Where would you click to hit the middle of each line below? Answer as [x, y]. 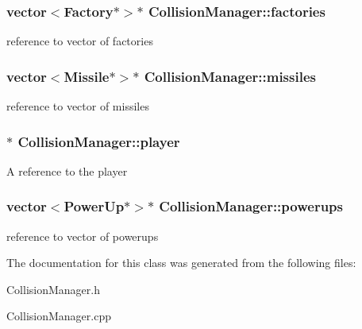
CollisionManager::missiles [230, 76]
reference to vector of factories [80, 41]
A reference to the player [67, 170]
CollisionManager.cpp [59, 316]
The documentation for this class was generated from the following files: [181, 263]
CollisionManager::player [99, 141]
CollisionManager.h [53, 289]
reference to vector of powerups [83, 236]
